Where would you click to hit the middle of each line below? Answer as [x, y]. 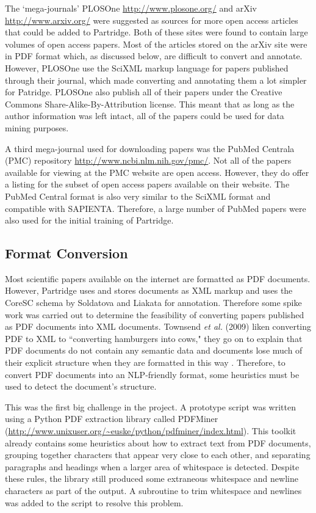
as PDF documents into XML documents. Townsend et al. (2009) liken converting [158, 326]
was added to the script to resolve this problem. [94, 502]
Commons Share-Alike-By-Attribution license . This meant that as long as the [150, 104]
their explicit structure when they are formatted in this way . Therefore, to [145, 362]
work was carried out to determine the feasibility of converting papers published [155, 314]
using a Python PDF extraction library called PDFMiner [112, 419]
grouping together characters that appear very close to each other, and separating [158, 455]
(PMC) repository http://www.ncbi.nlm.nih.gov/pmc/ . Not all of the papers [148, 160]
